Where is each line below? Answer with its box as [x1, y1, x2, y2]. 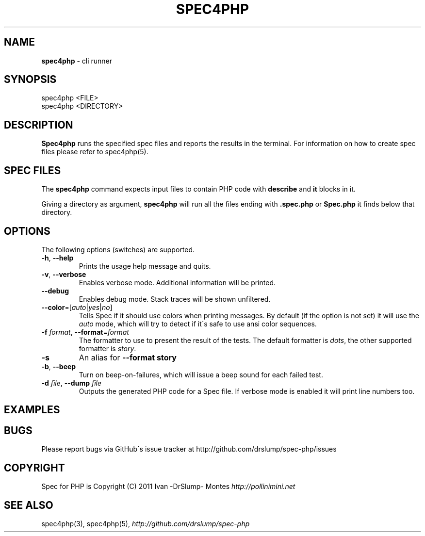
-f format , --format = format [41, 327, 129, 336]
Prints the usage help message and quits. [79, 261, 211, 270]
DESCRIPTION [4, 118, 73, 131]
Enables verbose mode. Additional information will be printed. [79, 278, 276, 287]
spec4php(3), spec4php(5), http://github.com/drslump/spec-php [41, 519, 250, 528]
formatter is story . [79, 344, 136, 353]
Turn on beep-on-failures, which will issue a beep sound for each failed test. [79, 370, 323, 379]
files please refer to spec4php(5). [41, 147, 148, 156]
